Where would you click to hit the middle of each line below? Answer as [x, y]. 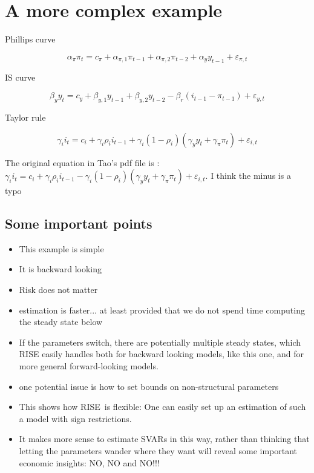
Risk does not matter [58, 290]
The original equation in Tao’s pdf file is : [82, 162]
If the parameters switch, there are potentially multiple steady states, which [160, 342]
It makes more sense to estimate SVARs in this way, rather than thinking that [164, 439]
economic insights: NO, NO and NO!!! [89, 462]
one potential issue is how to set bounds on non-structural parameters [149, 386]
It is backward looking [61, 269]
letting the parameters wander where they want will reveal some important [158, 451]
